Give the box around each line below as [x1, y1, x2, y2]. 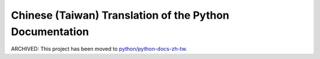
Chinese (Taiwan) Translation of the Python [11, 9, 229, 22]
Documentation [11, 25, 89, 38]
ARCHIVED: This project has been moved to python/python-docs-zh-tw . [11, 46, 188, 53]
